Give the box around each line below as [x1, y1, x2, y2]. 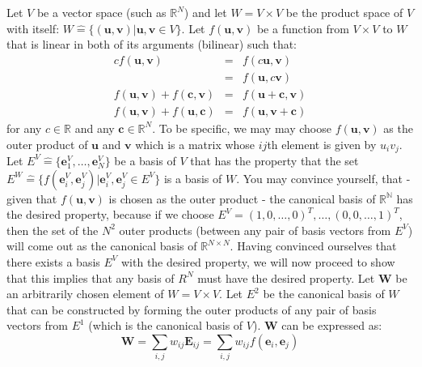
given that [6, 190, 57, 207]
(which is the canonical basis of [88, 317, 243, 334]
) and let [184, 4, 227, 20]
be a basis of [114, 151, 176, 169]
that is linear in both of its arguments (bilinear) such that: [6, 36, 298, 53]
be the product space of [285, 4, 403, 20]
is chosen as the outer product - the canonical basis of [108, 190, 376, 207]
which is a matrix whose [135, 135, 255, 152]
